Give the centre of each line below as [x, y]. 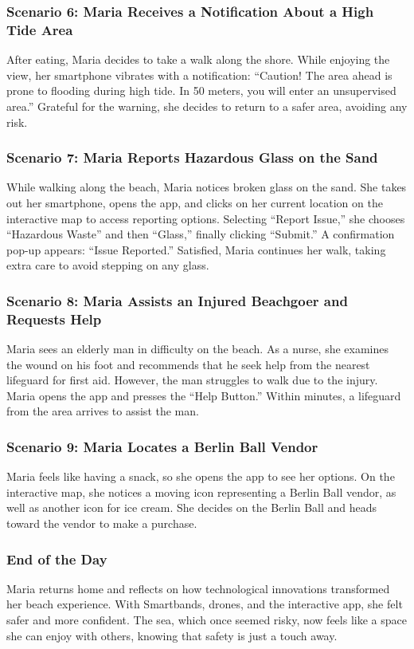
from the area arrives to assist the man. [103, 411]
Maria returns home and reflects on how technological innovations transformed [198, 588]
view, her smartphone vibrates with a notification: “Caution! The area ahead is [199, 75]
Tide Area [40, 29]
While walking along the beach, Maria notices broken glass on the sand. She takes [207, 187]
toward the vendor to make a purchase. [102, 523]
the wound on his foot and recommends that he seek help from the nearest [188, 364]
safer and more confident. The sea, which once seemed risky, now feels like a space [207, 619]
